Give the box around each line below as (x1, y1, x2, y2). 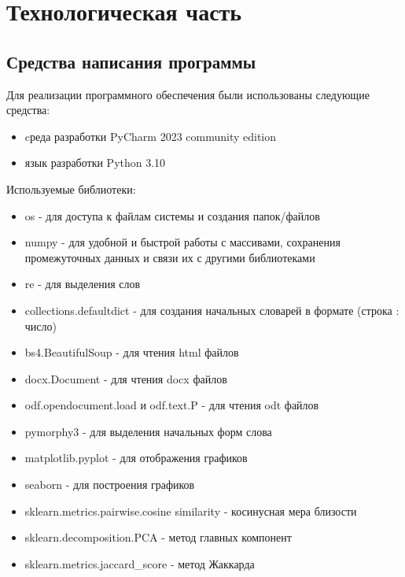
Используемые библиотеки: (6, 180, 136, 197)
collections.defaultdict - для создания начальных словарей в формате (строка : (24, 301, 399, 318)
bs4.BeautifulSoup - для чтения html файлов (24, 344, 239, 361)
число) (24, 317, 57, 334)
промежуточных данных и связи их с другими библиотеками (24, 249, 315, 265)
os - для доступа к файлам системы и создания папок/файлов (24, 207, 320, 224)
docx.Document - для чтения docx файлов (24, 370, 227, 387)
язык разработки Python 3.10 (24, 154, 166, 171)
